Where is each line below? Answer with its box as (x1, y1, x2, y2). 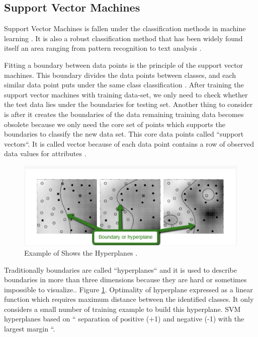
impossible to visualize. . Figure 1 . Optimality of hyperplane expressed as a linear (4, 284, 253, 294)
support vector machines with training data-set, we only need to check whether (4, 89, 248, 99)
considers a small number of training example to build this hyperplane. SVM (4, 303, 241, 314)
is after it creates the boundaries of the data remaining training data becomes (4, 108, 244, 119)
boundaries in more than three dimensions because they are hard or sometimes (4, 274, 247, 285)
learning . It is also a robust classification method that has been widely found (4, 33, 243, 43)
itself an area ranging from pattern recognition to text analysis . (4, 43, 202, 53)
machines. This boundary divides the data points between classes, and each (4, 69, 236, 80)
